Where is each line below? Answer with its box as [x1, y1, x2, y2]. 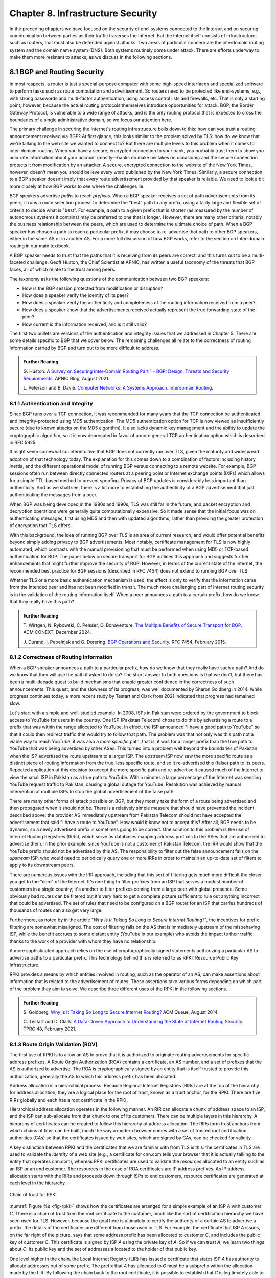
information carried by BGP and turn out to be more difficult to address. [9, 345, 160, 351]
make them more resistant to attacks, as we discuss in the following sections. [9, 54, 172, 60]
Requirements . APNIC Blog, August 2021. [23, 375, 110, 381]
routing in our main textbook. [9, 243, 71, 249]
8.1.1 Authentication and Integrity [9, 400, 93, 407]
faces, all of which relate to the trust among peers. [9, 266, 116, 272]
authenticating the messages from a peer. [9, 491, 98, 498]
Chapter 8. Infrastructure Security [9, 8, 157, 19]
